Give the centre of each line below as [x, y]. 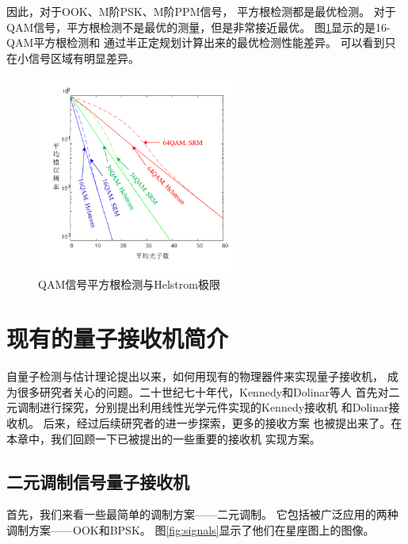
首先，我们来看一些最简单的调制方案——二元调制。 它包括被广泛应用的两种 [202, 514]
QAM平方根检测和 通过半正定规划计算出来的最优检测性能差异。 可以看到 [196, 42]
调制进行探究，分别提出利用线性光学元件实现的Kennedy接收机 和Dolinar [203, 407]
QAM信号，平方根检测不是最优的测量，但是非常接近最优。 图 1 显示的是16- [198, 27]
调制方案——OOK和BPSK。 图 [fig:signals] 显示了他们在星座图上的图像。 [191, 530]
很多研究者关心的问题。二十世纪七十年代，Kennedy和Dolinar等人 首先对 [203, 391]
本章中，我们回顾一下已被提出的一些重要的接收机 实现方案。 [164, 438]
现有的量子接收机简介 [118, 338]
